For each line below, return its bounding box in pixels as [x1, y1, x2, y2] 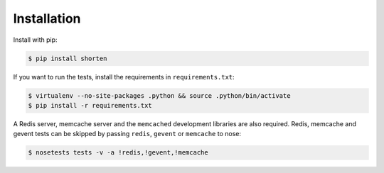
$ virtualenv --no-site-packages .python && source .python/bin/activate [28, 91, 291, 99]
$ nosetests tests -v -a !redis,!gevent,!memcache [28, 149, 209, 157]
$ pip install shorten [28, 54, 107, 62]
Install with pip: [13, 35, 58, 44]
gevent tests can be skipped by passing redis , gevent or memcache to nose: [13, 130, 242, 138]
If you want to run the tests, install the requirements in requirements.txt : [13, 72, 235, 81]
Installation [13, 11, 81, 26]
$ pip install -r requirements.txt [28, 101, 152, 109]
